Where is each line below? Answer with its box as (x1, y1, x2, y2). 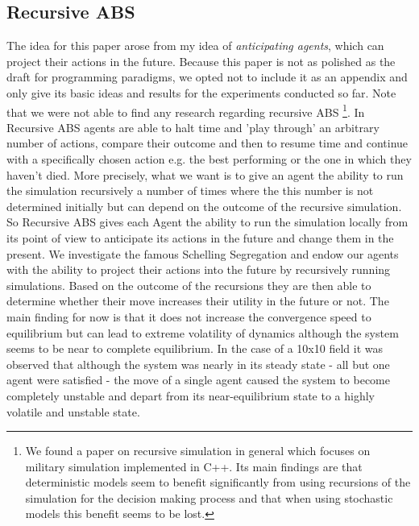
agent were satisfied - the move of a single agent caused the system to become (6, 371, 390, 388)
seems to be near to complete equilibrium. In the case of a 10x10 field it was (6, 340, 383, 357)
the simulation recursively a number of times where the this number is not (6, 182, 374, 199)
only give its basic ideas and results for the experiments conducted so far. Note (6, 84, 396, 101)
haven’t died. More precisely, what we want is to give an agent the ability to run (6, 166, 404, 183)
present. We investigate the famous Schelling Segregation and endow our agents (6, 245, 399, 262)
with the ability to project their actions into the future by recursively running (6, 261, 391, 278)
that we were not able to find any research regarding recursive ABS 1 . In (6, 101, 365, 120)
